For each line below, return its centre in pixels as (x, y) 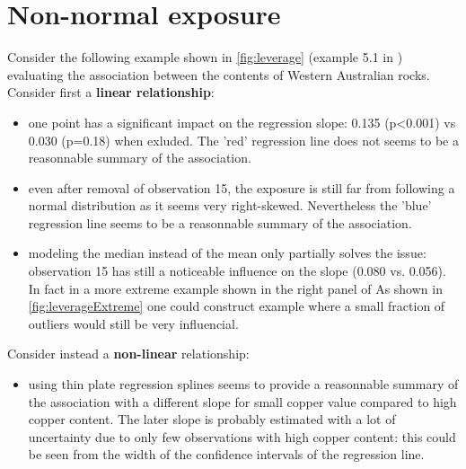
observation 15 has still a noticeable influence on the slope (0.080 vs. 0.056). (237, 271)
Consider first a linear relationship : (111, 92)
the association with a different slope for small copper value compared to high (242, 401)
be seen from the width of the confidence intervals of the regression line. (226, 454)
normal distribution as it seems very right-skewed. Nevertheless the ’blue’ (230, 205)
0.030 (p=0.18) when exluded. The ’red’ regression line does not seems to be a (243, 140)
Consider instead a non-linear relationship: (128, 354)
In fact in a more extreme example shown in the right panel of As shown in (235, 288)
